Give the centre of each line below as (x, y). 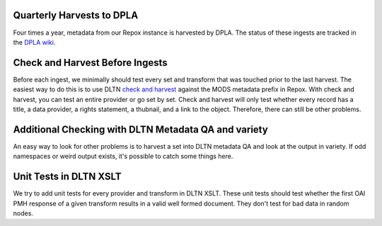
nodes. (23, 213)
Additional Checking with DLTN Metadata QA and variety (140, 129)
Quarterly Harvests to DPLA (76, 15)
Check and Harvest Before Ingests (90, 63)
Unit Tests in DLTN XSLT (67, 177)
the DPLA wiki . (34, 42)
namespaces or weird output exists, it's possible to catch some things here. (123, 157)
